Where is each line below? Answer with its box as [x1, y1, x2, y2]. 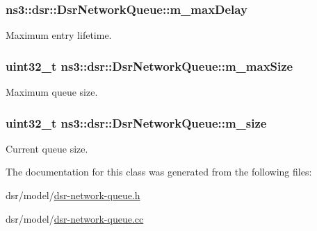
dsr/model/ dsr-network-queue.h [6, 188, 140, 203]
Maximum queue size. [6, 85, 98, 99]
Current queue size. [6, 141, 88, 155]
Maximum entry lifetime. [6, 28, 112, 42]
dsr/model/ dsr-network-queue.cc [6, 211, 144, 225]
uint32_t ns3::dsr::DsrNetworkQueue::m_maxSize [6, 57, 293, 74]
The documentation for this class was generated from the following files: [6, 164, 312, 179]
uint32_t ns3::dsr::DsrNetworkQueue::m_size [6, 114, 267, 131]
